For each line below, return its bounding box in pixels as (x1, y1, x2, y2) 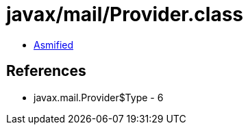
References (6, 62, 86, 80)
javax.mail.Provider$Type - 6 (34, 91, 164, 103)
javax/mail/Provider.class (6, 3, 244, 26)
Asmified (34, 38, 74, 51)
